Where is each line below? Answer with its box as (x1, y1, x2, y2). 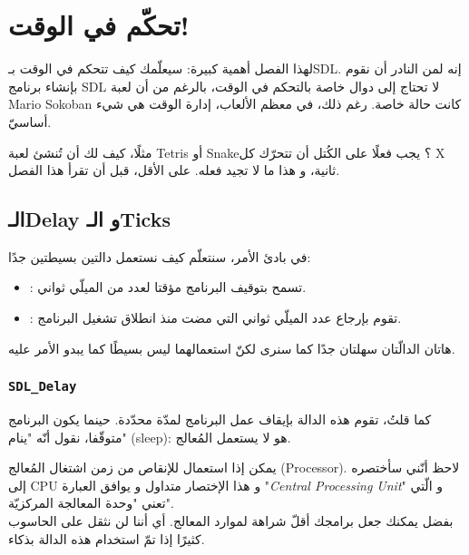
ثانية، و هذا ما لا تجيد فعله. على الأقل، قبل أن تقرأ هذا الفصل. (8, 161, 340, 180)
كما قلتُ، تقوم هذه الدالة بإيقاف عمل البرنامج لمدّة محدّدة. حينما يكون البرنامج (8, 410, 432, 429)
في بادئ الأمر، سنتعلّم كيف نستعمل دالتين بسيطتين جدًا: (8, 247, 311, 266)
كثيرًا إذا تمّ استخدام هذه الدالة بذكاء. (8, 529, 205, 548)
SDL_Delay (8, 379, 77, 394)
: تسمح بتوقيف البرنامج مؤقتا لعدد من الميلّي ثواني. (29, 277, 307, 297)
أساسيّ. (8, 112, 52, 131)
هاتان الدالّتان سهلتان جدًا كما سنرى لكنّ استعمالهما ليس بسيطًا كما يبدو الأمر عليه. (8, 338, 455, 357)
